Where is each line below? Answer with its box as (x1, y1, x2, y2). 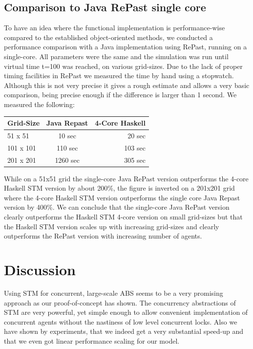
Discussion (4, 260, 76, 280)
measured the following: (4, 99, 75, 109)
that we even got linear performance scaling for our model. (4, 335, 180, 346)
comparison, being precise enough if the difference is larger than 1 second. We (4, 89, 237, 100)
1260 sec (55, 154, 80, 165)
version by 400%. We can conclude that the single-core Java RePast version (4, 202, 230, 212)
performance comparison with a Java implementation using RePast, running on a (4, 42, 247, 52)
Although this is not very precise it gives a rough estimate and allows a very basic (4, 80, 250, 90)
